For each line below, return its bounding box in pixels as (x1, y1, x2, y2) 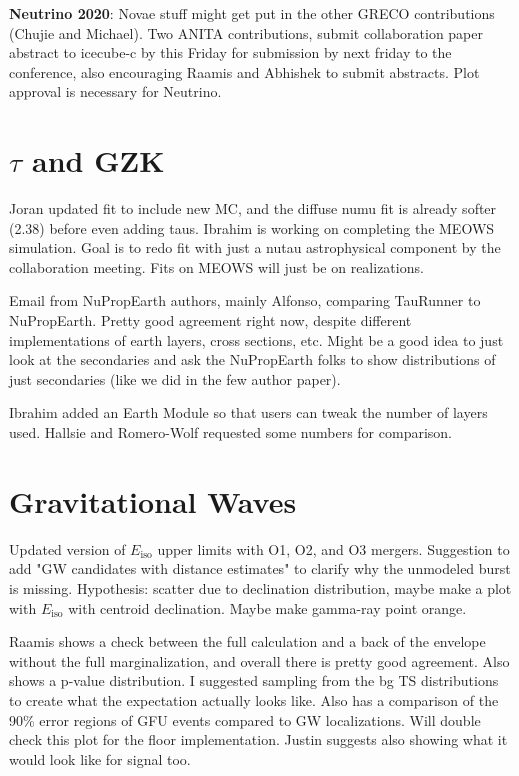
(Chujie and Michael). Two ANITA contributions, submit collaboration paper (9, 22, 483, 43)
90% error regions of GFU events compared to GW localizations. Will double (9, 709, 481, 730)
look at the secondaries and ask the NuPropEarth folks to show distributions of (9, 349, 496, 370)
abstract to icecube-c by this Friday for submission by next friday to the (9, 42, 452, 63)
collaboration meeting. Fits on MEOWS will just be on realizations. (9, 256, 424, 277)
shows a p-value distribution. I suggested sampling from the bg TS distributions (9, 670, 499, 691)
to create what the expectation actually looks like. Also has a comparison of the (9, 689, 499, 710)
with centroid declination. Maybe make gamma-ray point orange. (68, 597, 467, 618)
